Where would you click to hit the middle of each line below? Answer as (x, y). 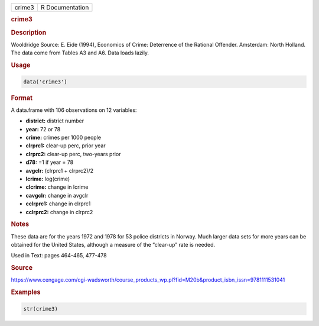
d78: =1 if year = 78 (50, 162)
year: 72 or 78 (43, 129)
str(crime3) (41, 309)
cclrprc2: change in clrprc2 (59, 212)
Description (29, 33)
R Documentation (65, 7)
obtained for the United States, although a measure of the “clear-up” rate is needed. (113, 244)
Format (22, 98)
